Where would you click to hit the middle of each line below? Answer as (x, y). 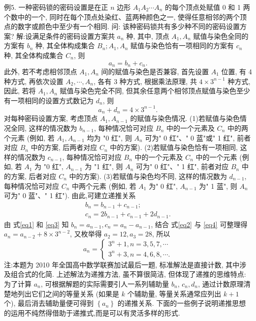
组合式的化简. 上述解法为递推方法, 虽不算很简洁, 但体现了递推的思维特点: (128, 274)
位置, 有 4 (237, 72)
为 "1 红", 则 (104, 166)
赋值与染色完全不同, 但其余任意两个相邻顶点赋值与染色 (148, 91)
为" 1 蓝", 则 (218, 186)
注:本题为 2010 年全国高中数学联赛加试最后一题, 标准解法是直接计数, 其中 (122, 264)
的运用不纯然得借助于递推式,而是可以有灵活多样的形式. (92, 312)
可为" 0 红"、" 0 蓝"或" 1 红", (190, 137)
